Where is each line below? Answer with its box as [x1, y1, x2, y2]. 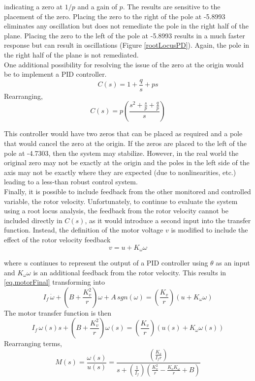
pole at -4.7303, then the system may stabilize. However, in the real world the [4, 147, 239, 158]
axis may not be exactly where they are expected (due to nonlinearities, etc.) [4, 167, 236, 177]
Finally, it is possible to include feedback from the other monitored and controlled [4, 186, 251, 196]
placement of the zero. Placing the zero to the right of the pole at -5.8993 [4, 11, 225, 21]
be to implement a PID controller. [4, 69, 107, 79]
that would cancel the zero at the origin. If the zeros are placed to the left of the [4, 138, 247, 148]
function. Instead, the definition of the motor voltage [4, 225, 163, 235]
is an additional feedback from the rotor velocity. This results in [33, 267, 226, 277]
